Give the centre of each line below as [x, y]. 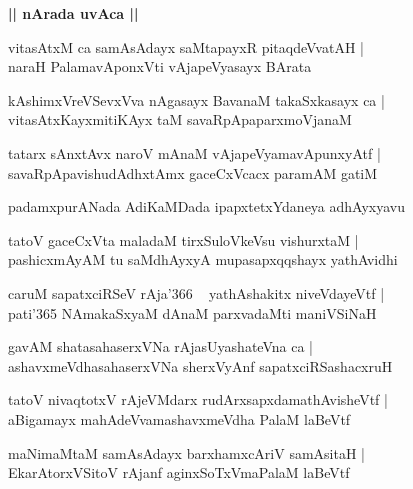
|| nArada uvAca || [73, 13]
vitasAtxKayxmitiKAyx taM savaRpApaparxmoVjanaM [180, 119]
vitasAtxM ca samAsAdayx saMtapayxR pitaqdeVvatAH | [186, 46]
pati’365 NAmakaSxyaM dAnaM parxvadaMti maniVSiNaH [192, 312]
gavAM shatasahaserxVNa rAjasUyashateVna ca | [160, 346]
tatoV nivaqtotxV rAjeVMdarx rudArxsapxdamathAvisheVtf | [198, 399]
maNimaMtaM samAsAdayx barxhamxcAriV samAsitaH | [186, 452]
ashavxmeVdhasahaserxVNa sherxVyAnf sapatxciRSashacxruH [200, 365]
